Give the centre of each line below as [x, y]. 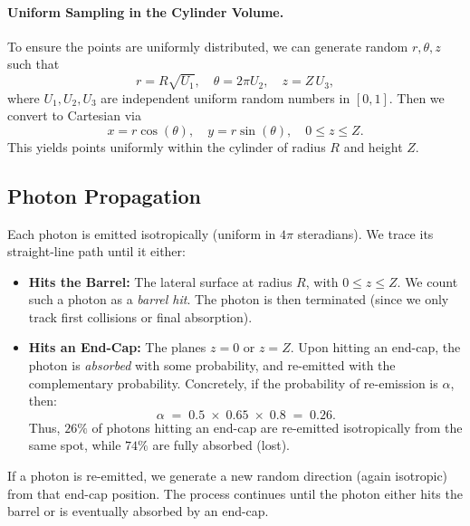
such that [34, 64]
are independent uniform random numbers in [225, 97]
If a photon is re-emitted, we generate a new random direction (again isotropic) [228, 476]
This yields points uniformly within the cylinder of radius [167, 146]
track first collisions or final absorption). [140, 316]
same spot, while [75, 445]
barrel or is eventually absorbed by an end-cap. [138, 511]
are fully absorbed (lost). [221, 445]
